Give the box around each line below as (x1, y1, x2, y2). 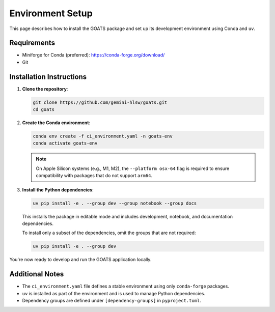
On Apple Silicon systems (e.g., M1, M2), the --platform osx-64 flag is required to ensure (36, 165, 230, 172)
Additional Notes (9, 270, 64, 278)
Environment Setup (9, 8, 93, 19)
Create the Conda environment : (22, 120, 91, 126)
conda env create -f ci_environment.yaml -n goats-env (33, 133, 173, 139)
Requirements (9, 39, 56, 47)
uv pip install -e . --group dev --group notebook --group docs (33, 200, 197, 206)
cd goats (33, 107, 55, 112)
